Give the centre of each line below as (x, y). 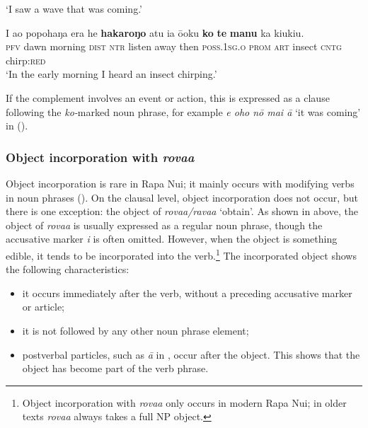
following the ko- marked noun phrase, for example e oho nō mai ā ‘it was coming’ (183, 111)
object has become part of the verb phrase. (115, 368)
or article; (43, 307)
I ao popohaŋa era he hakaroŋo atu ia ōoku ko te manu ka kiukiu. (155, 32)
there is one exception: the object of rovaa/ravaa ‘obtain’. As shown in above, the (182, 211)
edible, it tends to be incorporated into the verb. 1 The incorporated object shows (181, 254)
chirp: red (26, 60)
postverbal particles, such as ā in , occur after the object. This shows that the (191, 354)
